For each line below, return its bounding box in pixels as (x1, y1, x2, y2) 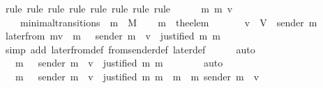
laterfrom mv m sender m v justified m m (5, 28, 220, 43)
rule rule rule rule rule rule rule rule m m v (5, 1, 233, 15)
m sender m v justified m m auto (15, 55, 223, 70)
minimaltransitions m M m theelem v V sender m (20, 15, 317, 29)
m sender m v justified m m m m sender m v (15, 69, 260, 83)
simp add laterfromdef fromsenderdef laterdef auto (5, 42, 255, 56)
